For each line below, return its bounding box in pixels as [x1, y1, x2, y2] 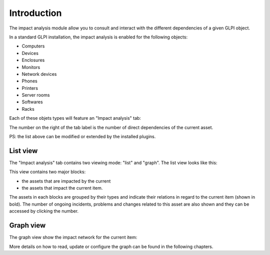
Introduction [9, 7, 62, 18]
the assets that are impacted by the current [21, 178, 111, 184]
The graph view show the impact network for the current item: [9, 235, 137, 241]
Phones [21, 78, 37, 84]
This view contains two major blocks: [9, 169, 86, 175]
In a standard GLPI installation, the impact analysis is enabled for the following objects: [9, 34, 187, 40]
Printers [21, 85, 38, 91]
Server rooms [21, 92, 50, 98]
